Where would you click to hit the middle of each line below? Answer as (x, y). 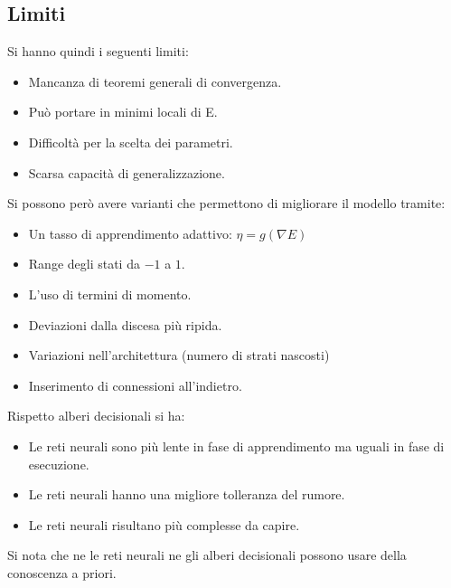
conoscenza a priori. (62, 572)
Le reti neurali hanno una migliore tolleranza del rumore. (187, 494)
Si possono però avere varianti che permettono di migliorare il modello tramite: (226, 203)
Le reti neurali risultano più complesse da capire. (164, 524)
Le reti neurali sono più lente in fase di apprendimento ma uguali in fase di (236, 446)
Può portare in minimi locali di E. (123, 112)
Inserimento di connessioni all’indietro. (135, 385)
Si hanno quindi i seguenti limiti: (98, 51)
